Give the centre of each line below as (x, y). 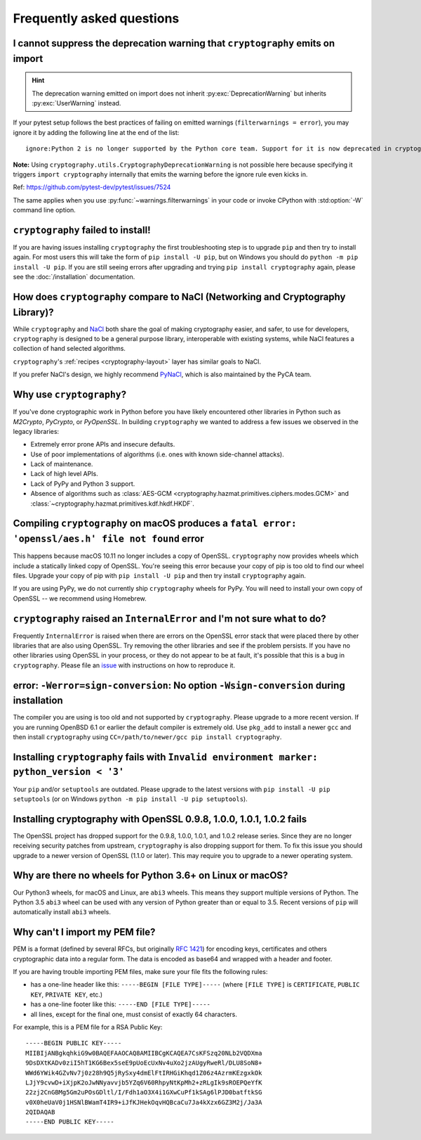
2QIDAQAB (40, 1112)
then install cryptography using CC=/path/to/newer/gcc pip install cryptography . (147, 737)
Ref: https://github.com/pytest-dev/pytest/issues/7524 (92, 187)
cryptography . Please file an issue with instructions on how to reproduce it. (124, 665)
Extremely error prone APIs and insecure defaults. (103, 444)
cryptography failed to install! (82, 230)
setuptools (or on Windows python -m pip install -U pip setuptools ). (131, 799)
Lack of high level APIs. (64, 474)
